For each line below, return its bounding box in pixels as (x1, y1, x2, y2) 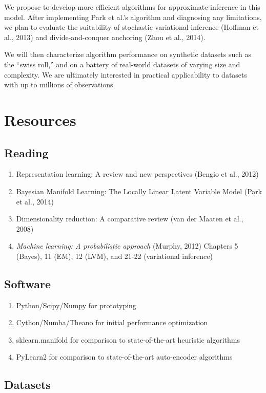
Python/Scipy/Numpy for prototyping (16, 300, 136, 310)
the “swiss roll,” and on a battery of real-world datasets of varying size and (4, 59, 240, 69)
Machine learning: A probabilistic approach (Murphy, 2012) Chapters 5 (16, 240, 238, 251)
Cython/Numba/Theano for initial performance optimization (16, 317, 208, 328)
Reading (4, 144, 49, 160)
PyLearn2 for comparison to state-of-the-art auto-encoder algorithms (16, 351, 233, 362)
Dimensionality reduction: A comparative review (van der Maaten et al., (16, 213, 243, 224)
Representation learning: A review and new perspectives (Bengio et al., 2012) (16, 169, 259, 179)
